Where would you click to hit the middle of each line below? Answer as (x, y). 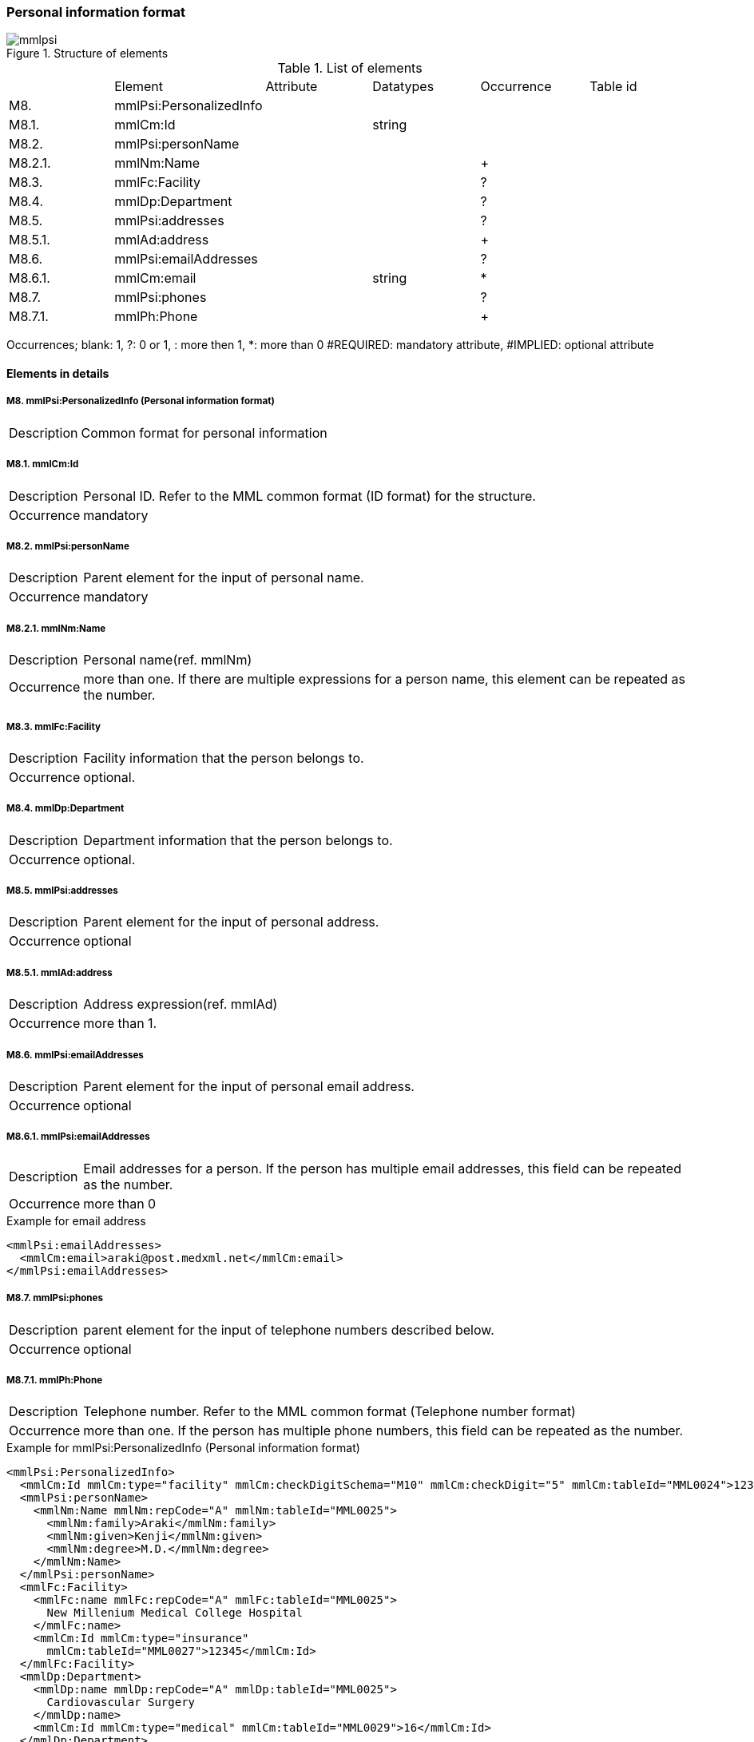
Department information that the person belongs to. (238, 840)
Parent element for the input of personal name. (224, 578)
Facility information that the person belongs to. (224, 758)
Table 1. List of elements (350, 68)
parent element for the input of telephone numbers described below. (289, 1329)
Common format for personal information (204, 433)
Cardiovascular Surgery (121, 1702)
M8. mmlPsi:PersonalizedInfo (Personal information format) (141, 401)
